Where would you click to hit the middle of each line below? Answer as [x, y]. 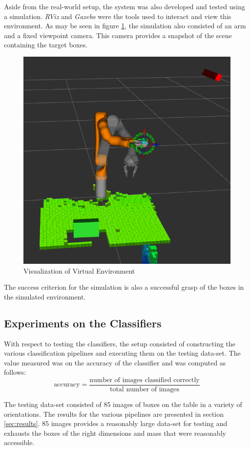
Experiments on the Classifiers [83, 323]
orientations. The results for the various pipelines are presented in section [114, 414]
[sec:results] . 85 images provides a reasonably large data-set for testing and [116, 423]
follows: [15, 372]
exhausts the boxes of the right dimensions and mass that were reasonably [115, 433]
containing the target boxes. [46, 45]
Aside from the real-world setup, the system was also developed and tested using [125, 6]
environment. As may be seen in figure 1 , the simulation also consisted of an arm [125, 26]
